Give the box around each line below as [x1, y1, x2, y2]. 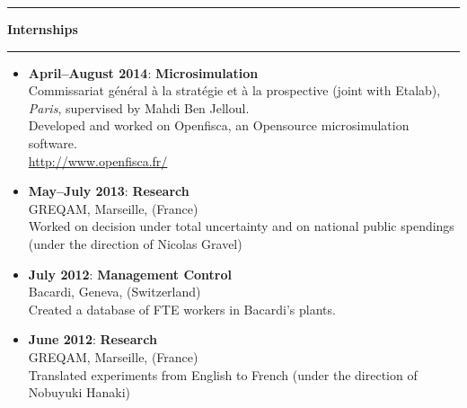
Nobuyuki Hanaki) [28, 383, 131, 402]
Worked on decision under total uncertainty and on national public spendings [28, 217, 454, 235]
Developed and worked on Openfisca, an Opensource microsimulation [28, 116, 410, 135]
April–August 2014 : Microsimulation [28, 63, 259, 82]
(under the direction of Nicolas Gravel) [28, 234, 242, 253]
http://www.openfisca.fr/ [28, 151, 168, 170]
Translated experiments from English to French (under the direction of [28, 365, 418, 384]
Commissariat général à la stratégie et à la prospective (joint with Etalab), [28, 81, 441, 100]
